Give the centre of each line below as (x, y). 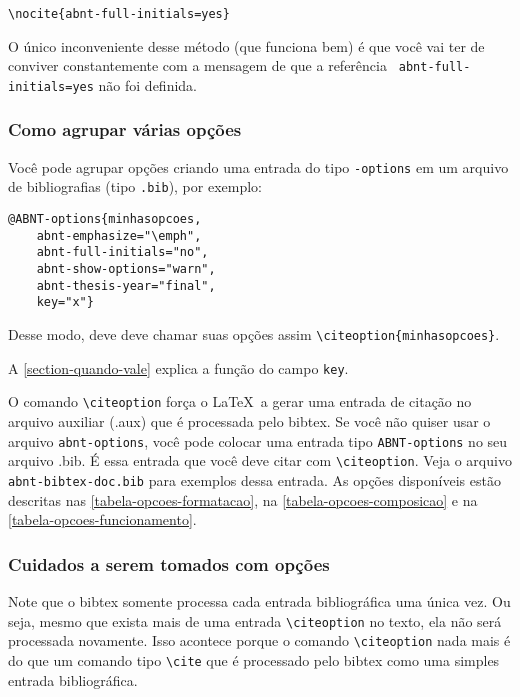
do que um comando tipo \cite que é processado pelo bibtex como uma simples (254, 659)
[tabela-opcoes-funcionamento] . (102, 519)
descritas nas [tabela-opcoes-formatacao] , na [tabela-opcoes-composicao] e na (243, 499)
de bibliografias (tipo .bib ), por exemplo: (135, 186)
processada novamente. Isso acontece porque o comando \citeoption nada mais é (259, 640)
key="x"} (65, 302)
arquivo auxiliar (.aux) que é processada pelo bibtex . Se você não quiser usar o (249, 421)
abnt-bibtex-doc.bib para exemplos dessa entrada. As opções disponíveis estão (254, 479)
